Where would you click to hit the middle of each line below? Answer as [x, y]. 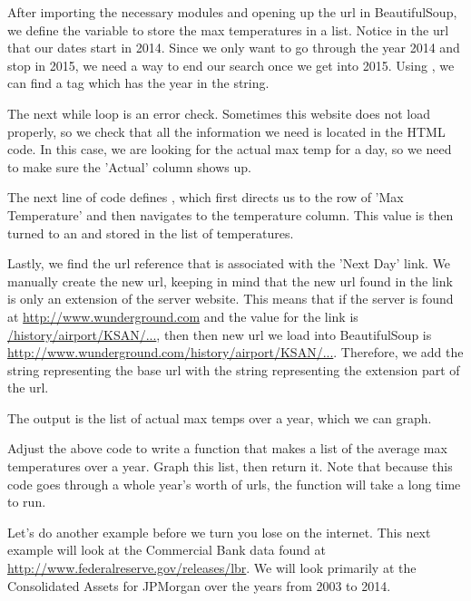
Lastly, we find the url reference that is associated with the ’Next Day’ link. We [229, 263]
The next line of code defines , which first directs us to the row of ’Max [206, 197]
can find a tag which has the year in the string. [138, 83]
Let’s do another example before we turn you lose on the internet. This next [219, 532]
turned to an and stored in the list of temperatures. [151, 233]
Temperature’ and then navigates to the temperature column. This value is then [231, 214]
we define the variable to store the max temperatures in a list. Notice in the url [228, 29]
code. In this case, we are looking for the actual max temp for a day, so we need [230, 149]
